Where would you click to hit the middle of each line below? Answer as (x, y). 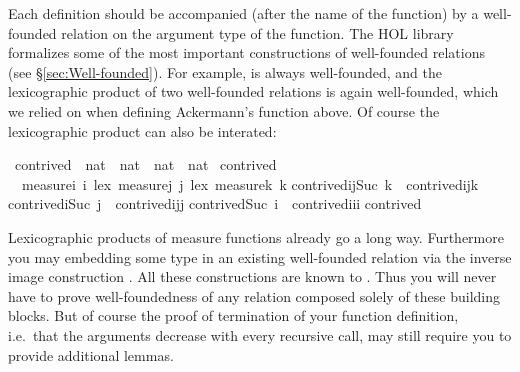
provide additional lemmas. (91, 354)
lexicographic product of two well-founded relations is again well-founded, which (253, 91)
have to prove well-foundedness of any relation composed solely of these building (254, 295)
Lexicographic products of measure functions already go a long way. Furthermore (256, 236)
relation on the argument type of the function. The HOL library (257, 32)
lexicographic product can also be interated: (142, 130)
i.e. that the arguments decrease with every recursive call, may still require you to (260, 334)
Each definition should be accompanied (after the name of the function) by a (243, 13)
